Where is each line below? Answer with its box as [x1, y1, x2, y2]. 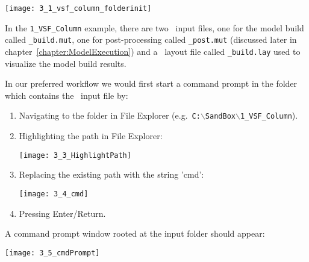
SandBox [205, 112, 236, 121]
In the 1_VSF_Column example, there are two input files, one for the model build [5, 21, 304, 34]
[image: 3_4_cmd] [19, 189, 89, 198]
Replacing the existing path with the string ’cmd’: [19, 168, 204, 181]
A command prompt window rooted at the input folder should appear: [5, 227, 265, 240]
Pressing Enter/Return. [19, 207, 106, 219]
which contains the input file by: [5, 89, 128, 101]
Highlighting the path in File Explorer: [19, 129, 163, 142]
